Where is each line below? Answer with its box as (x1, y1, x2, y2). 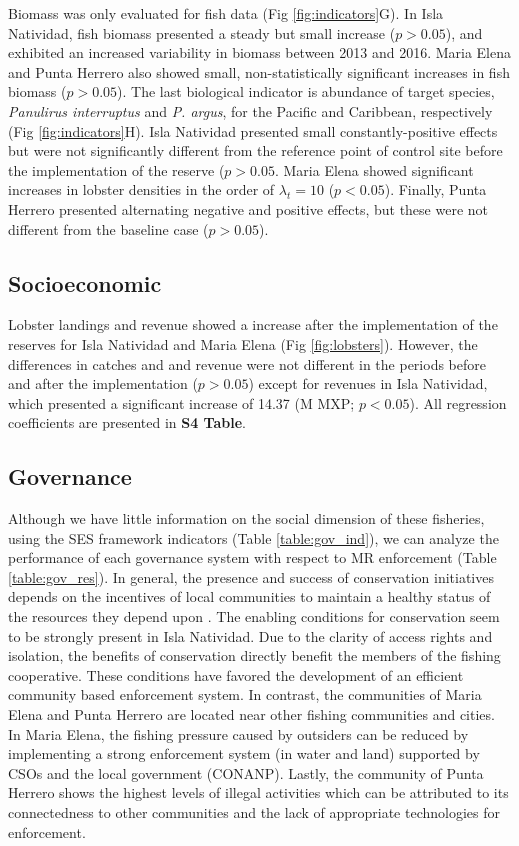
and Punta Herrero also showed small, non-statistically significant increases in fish (8, 61, 510, 82)
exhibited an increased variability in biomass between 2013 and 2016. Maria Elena (8, 42, 512, 63)
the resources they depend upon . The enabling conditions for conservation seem (8, 606, 500, 627)
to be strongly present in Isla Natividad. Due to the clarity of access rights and (8, 625, 493, 646)
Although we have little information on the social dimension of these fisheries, (8, 508, 485, 529)
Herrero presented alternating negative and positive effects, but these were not (8, 198, 489, 219)
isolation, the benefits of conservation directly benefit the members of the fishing (8, 645, 501, 666)
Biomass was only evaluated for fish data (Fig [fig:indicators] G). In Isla (8, 3, 444, 23)
